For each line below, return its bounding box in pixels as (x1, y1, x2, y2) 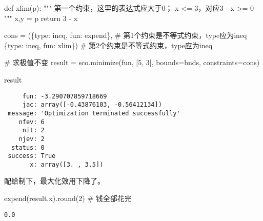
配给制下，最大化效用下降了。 (4, 175, 105, 186)
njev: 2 (18, 135, 45, 143)
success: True (8, 152, 56, 160)
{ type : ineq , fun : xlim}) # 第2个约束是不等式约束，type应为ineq (4, 39, 213, 50)
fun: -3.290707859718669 (22, 92, 107, 100)
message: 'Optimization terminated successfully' (8, 109, 180, 117)
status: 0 (11, 144, 45, 151)
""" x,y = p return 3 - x (4, 12, 78, 23)
